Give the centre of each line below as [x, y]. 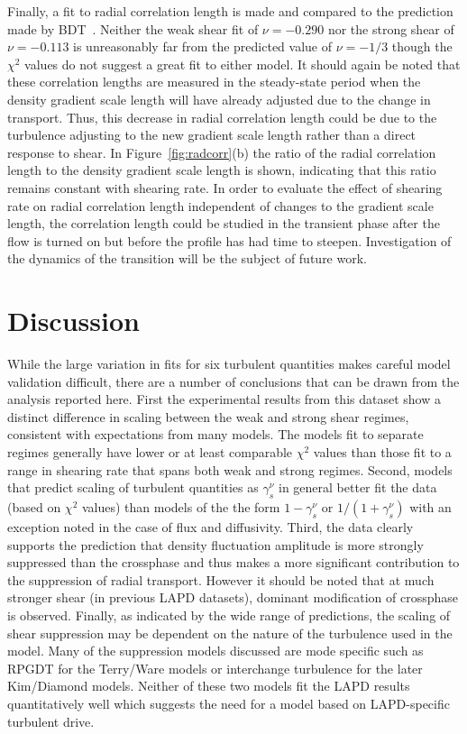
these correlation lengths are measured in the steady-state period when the [214, 82]
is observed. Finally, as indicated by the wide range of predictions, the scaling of [229, 615]
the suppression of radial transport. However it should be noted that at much [221, 579]
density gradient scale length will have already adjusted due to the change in [219, 99]
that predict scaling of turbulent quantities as [133, 487]
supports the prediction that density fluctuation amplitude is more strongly [215, 544]
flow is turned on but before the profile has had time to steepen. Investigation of [229, 240]
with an [430, 506]
